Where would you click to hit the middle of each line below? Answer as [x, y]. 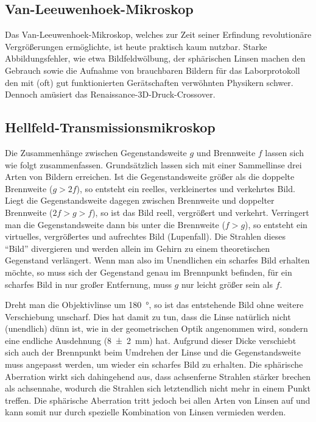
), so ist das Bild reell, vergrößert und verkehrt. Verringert [201, 212]
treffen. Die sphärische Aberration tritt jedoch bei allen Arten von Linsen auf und [158, 400]
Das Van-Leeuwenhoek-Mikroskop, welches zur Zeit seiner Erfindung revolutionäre [158, 34]
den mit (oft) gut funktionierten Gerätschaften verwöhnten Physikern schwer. [149, 82]
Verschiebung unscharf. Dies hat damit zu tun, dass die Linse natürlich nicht [148, 316]
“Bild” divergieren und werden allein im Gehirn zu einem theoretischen [137, 248]
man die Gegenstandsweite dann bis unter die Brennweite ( [115, 224]
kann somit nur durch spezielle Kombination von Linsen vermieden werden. [146, 412]
